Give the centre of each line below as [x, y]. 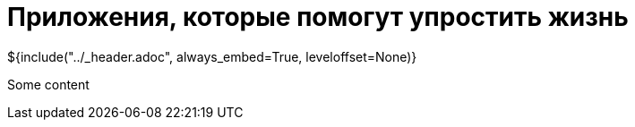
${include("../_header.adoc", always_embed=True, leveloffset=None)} [212, 56]
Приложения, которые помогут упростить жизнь [318, 17]
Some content [48, 84]
